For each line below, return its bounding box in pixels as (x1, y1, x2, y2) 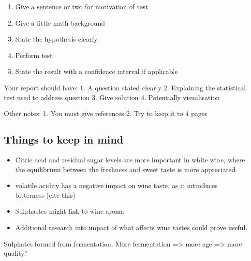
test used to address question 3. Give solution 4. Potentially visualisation (4, 92, 220, 102)
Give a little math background (15, 17, 105, 28)
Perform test (15, 50, 53, 60)
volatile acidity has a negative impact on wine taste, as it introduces (15, 180, 218, 190)
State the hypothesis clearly (15, 34, 98, 44)
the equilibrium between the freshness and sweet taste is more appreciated (15, 164, 236, 174)
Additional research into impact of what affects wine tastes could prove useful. (15, 222, 248, 232)
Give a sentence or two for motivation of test (15, 1, 148, 11)
